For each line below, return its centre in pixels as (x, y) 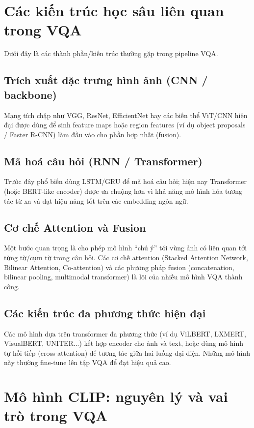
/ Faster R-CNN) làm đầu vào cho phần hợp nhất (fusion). (93, 134)
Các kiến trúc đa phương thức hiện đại (105, 313)
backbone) (31, 94)
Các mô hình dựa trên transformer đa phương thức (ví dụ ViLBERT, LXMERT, (125, 333)
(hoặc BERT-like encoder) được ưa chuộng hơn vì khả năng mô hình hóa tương (123, 191)
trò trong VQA (56, 415)
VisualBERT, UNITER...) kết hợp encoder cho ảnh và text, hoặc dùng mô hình (124, 343)
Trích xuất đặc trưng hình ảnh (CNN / (106, 80)
